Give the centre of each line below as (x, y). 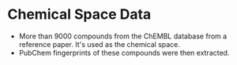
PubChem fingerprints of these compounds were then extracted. (124, 52)
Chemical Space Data (79, 14)
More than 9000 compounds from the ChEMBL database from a (123, 36)
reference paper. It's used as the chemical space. (100, 44)
